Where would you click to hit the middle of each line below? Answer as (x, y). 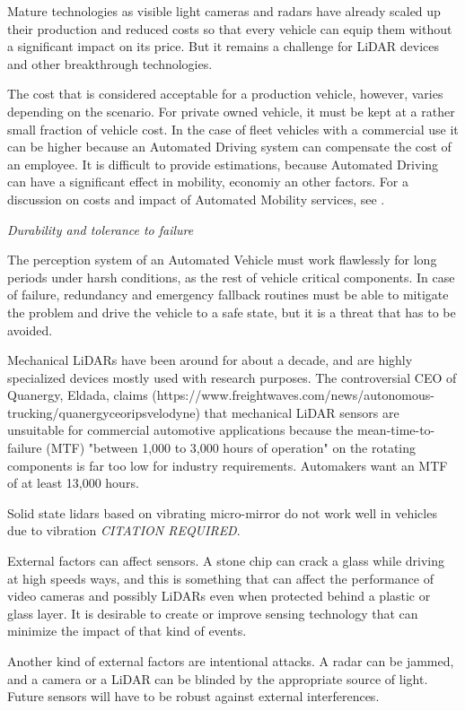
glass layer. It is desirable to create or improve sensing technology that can (213, 613)
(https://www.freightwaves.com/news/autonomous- (293, 395)
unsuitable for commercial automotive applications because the (180, 430)
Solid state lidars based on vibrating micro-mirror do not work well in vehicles (222, 512)
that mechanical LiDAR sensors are (302, 412)
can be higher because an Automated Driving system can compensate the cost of (229, 147)
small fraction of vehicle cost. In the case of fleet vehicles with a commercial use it (233, 129)
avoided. (30, 329)
